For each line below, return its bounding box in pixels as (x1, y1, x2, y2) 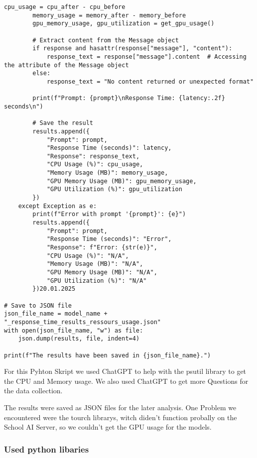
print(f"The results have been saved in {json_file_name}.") (4, 351, 211, 359)
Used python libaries (4, 443, 89, 455)
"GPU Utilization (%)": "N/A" (46, 277, 147, 284)
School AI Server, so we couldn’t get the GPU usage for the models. (4, 422, 212, 432)
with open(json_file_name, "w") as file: (4, 327, 143, 334)
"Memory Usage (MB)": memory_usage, (46, 169, 168, 177)
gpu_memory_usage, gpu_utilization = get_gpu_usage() (32, 20, 215, 27)
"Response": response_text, (46, 152, 140, 160)
